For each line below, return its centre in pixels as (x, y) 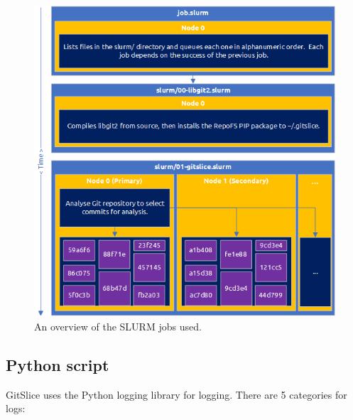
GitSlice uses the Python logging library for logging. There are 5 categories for (176, 394)
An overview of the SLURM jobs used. (118, 326)
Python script (58, 364)
